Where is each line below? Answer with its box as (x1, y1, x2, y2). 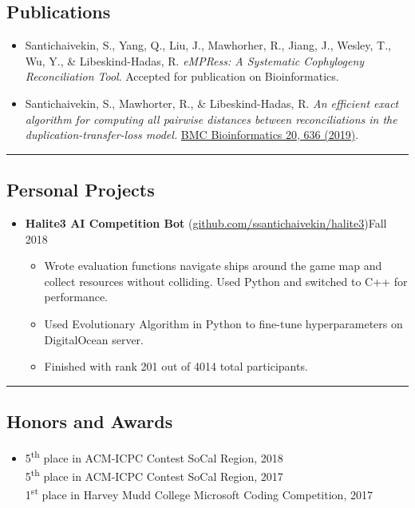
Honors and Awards (6, 409, 173, 434)
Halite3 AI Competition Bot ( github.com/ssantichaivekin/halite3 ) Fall (25, 214, 387, 231)
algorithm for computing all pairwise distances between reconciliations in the (25, 110, 397, 127)
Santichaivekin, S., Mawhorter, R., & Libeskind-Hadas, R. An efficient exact (25, 94, 399, 111)
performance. (44, 288, 109, 305)
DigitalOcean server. (44, 331, 144, 347)
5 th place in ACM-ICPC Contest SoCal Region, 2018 (25, 446, 283, 466)
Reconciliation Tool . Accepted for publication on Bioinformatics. (25, 68, 339, 85)
